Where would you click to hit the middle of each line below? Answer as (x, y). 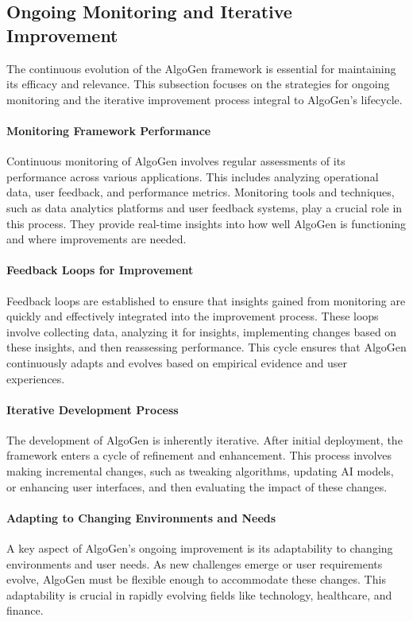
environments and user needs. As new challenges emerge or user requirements (195, 563)
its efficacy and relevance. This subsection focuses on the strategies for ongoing (198, 84)
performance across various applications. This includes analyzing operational (193, 176)
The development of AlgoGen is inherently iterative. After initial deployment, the (205, 439)
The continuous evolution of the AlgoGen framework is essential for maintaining (201, 68)
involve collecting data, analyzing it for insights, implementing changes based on (202, 331)
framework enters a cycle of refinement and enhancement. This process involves (199, 455)
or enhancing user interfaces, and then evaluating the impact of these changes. (197, 486)
